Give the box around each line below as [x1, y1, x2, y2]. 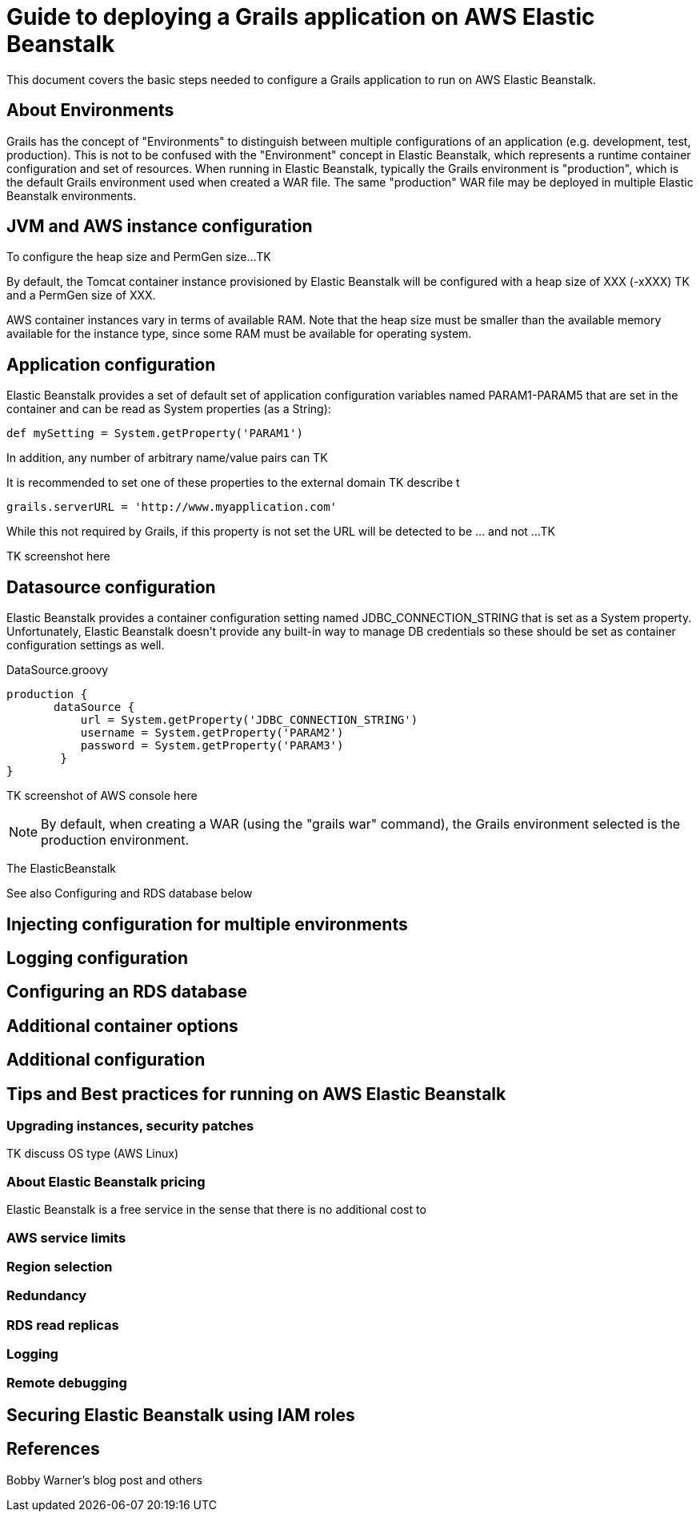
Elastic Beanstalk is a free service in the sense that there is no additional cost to [6, 1203, 426, 1217]
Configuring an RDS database [6, 982, 247, 1002]
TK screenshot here [6, 549, 110, 564]
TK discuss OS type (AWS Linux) [6, 1147, 179, 1161]
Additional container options [6, 1015, 238, 1036]
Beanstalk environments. [6, 188, 137, 203]
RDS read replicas [6, 1316, 119, 1333]
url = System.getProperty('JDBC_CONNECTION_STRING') [80, 713, 418, 727]
